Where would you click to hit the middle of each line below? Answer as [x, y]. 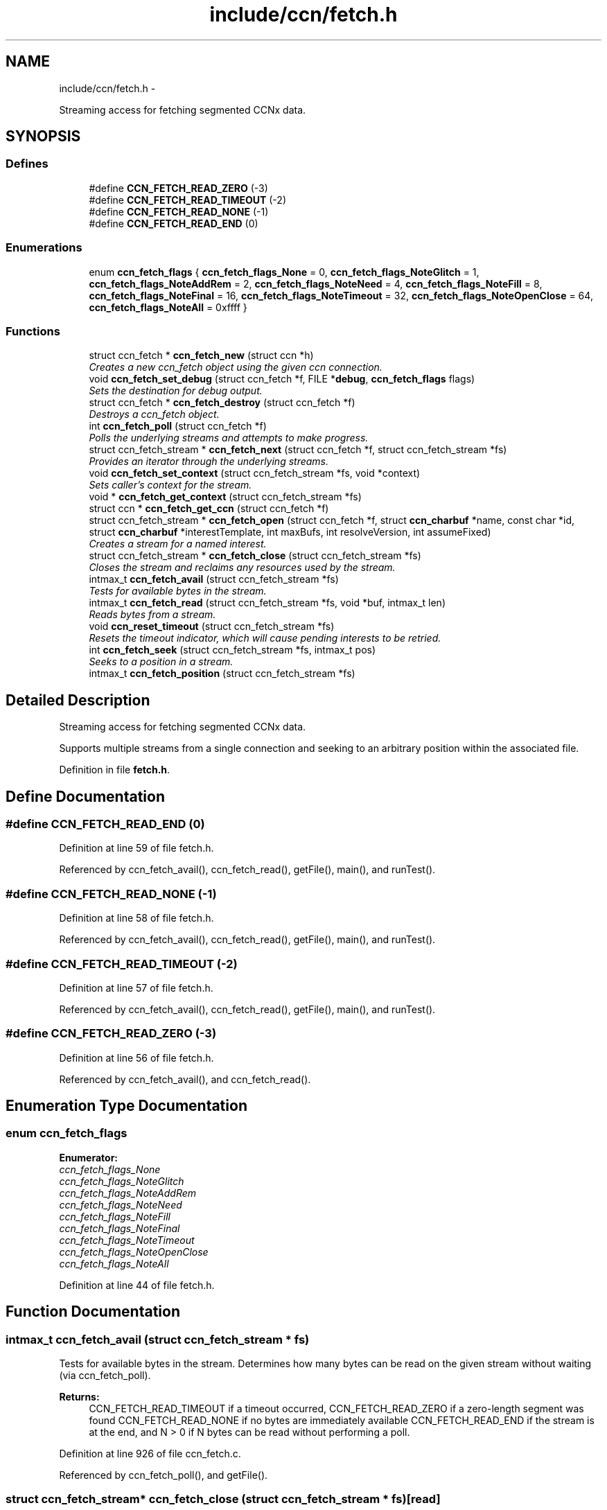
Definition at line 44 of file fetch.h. [137, 1285]
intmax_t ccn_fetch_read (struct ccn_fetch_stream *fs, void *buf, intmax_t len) [267, 603]
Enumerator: [89, 1157]
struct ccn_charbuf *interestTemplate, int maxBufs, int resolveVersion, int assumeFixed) [290, 532]
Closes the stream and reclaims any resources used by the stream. [242, 568]
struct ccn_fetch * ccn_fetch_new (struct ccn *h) [201, 355]
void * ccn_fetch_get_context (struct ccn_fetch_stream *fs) [225, 497]
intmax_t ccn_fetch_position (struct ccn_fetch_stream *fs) [222, 674]
